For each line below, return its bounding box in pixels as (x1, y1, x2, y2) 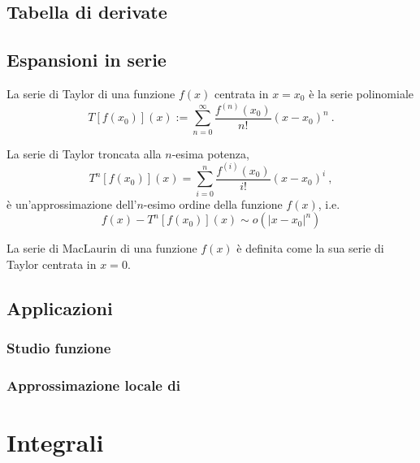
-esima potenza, (171, 145, 249, 162)
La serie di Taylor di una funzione (6, 84, 175, 102)
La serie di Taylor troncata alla (6, 145, 162, 162)
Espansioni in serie (6, 47, 167, 72)
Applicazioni (6, 295, 113, 320)
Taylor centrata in (6, 255, 97, 272)
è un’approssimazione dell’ (6, 195, 137, 212)
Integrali (6, 426, 104, 459)
